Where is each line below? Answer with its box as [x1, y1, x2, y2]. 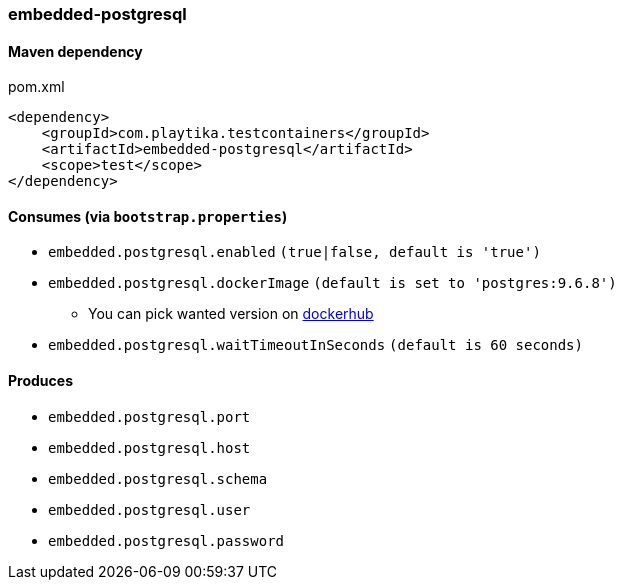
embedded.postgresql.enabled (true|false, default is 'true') [48, 244, 541, 261]
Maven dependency [8, 42, 143, 60]
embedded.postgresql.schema [48, 470, 268, 487]
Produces [8, 372, 73, 390]
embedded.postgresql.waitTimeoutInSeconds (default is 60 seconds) [48, 337, 583, 354]
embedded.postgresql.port [48, 408, 251, 425]
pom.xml [8, 78, 65, 96]
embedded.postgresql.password [48, 532, 285, 549]
